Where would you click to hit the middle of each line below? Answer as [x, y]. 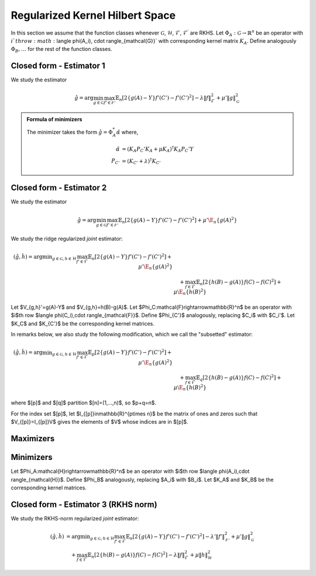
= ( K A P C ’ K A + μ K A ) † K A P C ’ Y [158, 149]
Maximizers [33, 439]
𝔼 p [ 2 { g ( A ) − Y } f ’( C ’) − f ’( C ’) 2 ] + [130, 353]
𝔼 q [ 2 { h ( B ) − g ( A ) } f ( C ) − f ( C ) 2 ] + [238, 378]
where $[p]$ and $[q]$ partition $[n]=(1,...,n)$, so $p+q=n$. [84, 403]
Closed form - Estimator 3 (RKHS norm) [84, 504]
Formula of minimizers [54, 120]
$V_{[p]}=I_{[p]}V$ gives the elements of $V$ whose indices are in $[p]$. [99, 422]
